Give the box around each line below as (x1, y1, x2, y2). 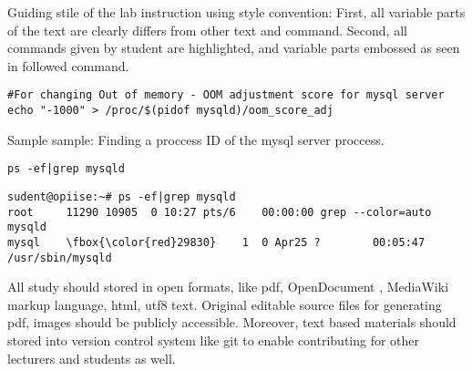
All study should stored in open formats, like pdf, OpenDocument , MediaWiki (7, 277, 449, 296)
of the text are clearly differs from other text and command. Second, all (7, 20, 407, 39)
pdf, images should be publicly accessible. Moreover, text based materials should (7, 313, 457, 332)
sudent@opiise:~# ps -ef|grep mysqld (7, 190, 236, 203)
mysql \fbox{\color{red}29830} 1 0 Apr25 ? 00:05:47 (7, 235, 426, 249)
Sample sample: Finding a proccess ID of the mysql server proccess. (7, 129, 385, 149)
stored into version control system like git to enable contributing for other (7, 331, 420, 349)
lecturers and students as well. (7, 348, 176, 367)
